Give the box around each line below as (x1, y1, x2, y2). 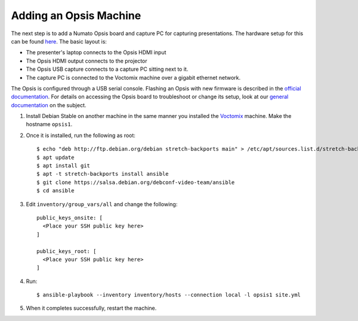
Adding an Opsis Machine (11, 9, 141, 22)
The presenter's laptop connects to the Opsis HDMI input (26, 49, 166, 56)
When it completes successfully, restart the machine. (26, 304, 157, 312)
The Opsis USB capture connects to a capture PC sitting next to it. (26, 66, 189, 73)
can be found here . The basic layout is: (11, 38, 107, 45)
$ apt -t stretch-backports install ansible (36, 170, 169, 177)
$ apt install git (36, 163, 91, 169)
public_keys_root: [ (36, 248, 97, 254)
